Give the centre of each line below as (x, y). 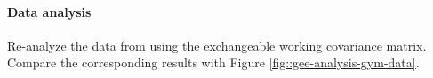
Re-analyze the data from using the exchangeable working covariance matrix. (217, 45)
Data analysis (49, 11)
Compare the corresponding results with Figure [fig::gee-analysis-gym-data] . (213, 62)
